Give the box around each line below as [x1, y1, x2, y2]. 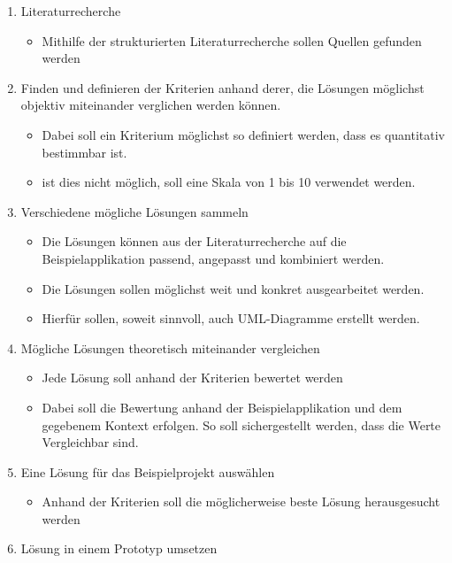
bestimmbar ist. [42, 143, 127, 161]
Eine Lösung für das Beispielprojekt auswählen [20, 462, 275, 481]
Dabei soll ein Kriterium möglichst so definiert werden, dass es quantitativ [42, 125, 446, 143]
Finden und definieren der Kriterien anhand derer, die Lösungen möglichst [20, 78, 425, 96]
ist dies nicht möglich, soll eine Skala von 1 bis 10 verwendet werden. [42, 173, 416, 191]
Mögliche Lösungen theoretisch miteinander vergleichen [20, 338, 320, 357]
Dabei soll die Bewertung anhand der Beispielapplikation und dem [42, 397, 402, 416]
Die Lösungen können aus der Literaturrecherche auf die [42, 232, 347, 251]
